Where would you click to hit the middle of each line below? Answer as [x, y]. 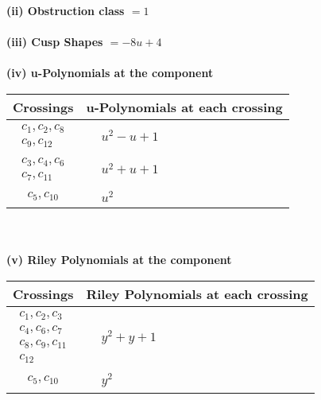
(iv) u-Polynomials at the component [110, 73]
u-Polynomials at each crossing [184, 107]
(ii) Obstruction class [66, 10]
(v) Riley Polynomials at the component [119, 260]
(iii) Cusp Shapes [55, 42]
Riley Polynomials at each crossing [197, 293]
